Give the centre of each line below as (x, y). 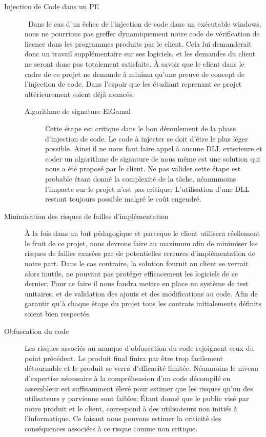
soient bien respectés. (58, 314)
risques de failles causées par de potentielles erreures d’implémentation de (140, 253)
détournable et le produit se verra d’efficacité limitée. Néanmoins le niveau (142, 368)
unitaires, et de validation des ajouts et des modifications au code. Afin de (141, 293)
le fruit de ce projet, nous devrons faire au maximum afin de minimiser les (141, 243)
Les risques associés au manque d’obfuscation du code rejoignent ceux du (139, 348)
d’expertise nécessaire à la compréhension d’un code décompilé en (128, 378)
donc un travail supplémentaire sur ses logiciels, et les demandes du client (140, 54)
